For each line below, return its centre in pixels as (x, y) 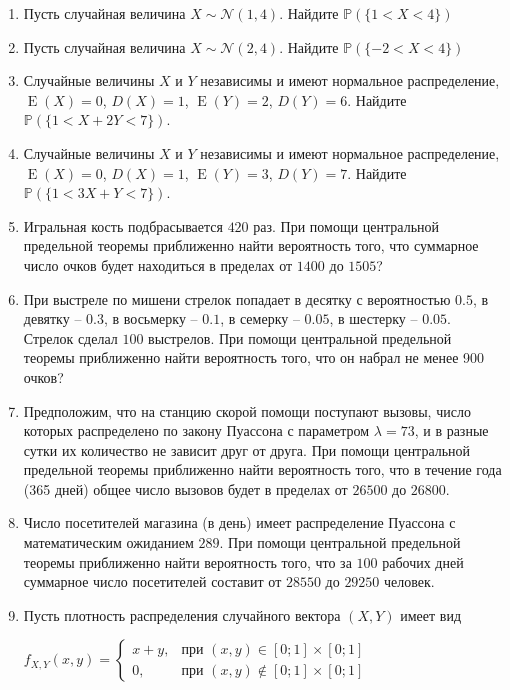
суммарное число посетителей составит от (152, 581)
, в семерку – (260, 318)
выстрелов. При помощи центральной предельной (300, 337)
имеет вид (431, 614)
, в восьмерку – (150, 318)
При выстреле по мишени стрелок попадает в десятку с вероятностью (237, 298)
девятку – (52, 318)
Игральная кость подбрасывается (123, 225)
